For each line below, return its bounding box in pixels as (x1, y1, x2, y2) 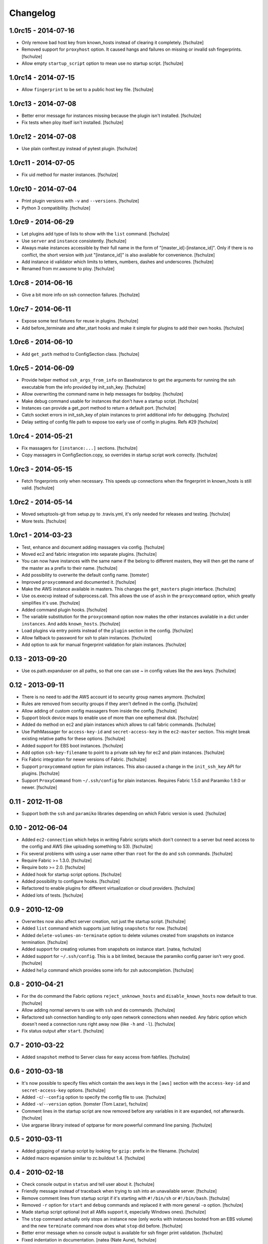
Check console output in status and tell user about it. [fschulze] (21, 1181, 155, 1187)
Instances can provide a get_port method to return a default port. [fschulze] (21, 405, 176, 411)
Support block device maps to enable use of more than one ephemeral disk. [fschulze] (21, 715, 199, 721)
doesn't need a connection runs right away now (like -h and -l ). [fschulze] (21, 1021, 176, 1027)
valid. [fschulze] (21, 485, 55, 491)
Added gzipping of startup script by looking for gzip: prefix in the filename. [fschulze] (21, 1148, 200, 1154)
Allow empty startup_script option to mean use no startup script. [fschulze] (21, 60, 184, 67)
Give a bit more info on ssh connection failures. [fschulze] (21, 292, 140, 298)
